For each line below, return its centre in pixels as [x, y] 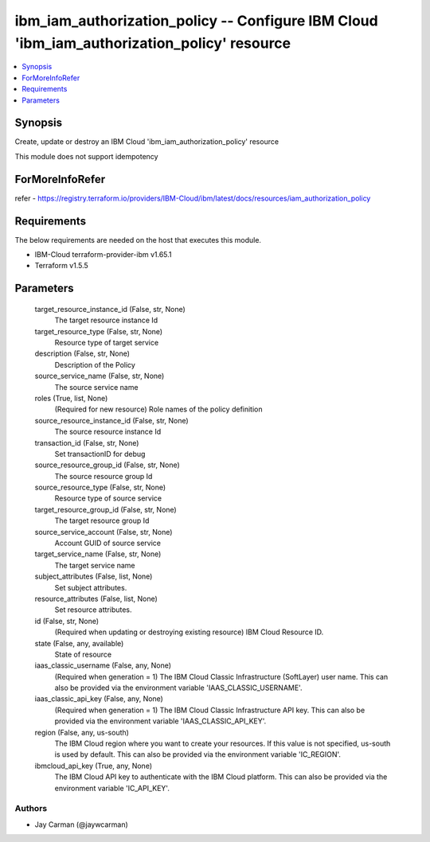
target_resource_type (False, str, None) [99, 331]
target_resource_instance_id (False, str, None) [110, 309]
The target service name [95, 565]
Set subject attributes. [91, 587]
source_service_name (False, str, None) [100, 376]
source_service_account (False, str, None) [104, 532]
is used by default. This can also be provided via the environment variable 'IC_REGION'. [198, 754]
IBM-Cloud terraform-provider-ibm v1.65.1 [103, 255]
